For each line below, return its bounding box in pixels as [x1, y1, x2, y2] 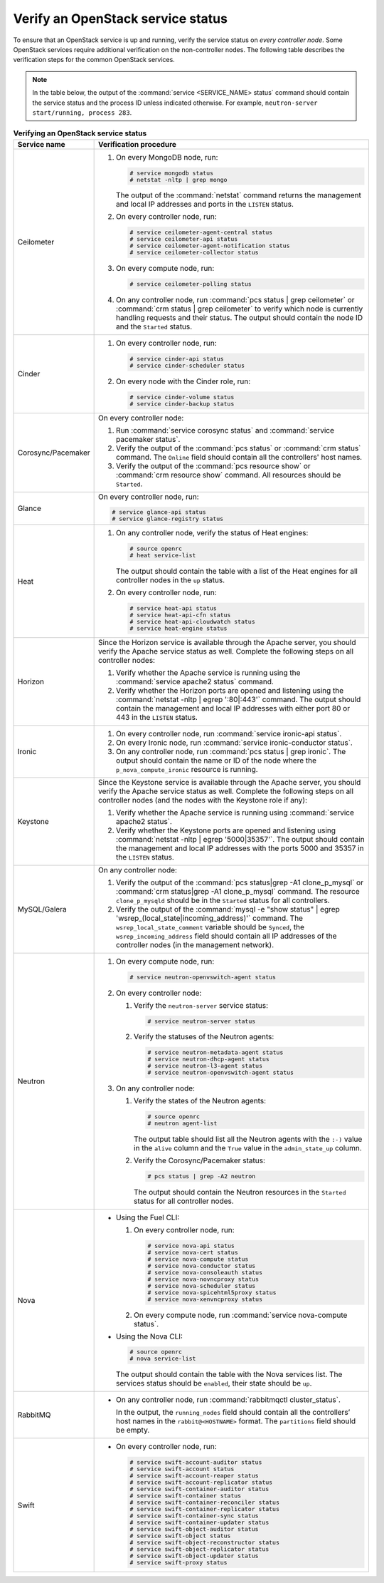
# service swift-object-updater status [129, 1552, 259, 1560]
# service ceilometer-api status [129, 235, 238, 243]
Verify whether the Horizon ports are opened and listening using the [116, 685, 344, 695]
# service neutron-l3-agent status [146, 1062, 263, 1070]
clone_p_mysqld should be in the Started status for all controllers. [116, 895, 330, 905]
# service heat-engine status [129, 624, 228, 632]
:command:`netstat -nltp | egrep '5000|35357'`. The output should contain [116, 834, 366, 844]
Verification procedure [98, 139, 177, 149]
